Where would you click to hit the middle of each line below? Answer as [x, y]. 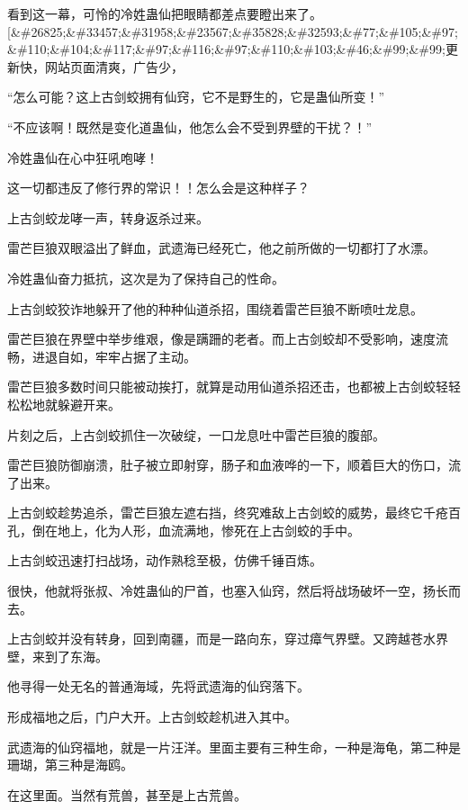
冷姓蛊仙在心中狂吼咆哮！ [83, 157]
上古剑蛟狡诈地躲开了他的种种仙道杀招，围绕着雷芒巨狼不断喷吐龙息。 [215, 308]
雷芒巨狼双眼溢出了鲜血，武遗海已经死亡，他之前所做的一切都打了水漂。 [221, 248]
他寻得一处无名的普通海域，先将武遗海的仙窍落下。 [158, 686]
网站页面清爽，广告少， [114, 66]
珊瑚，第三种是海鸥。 [70, 765]
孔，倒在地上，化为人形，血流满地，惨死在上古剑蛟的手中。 [184, 530]
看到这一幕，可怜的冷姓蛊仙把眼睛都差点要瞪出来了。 [165, 13]
